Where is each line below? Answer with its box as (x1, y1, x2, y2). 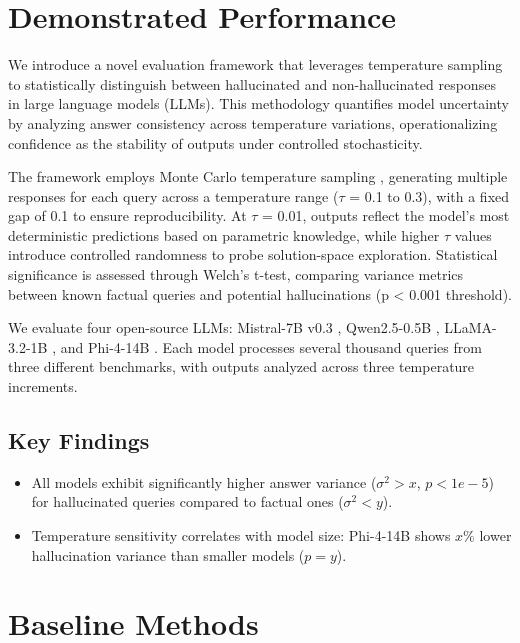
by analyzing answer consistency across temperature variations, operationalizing (8, 112, 498, 133)
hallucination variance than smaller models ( (31, 544, 305, 565)
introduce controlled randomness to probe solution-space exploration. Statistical (8, 244, 498, 265)
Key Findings (8, 425, 150, 456)
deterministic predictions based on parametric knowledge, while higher (8, 224, 440, 245)
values (454, 224, 492, 245)
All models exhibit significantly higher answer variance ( (31, 471, 377, 492)
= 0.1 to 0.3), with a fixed (349, 185, 510, 206)
